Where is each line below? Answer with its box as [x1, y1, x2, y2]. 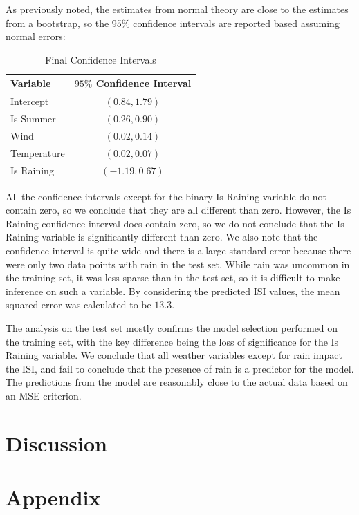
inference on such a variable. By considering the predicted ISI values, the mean [6, 283, 340, 298]
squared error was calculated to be [6, 297, 151, 312]
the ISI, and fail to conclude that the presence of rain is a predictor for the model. [6, 361, 354, 375]
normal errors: [6, 29, 66, 44]
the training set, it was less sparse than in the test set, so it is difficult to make [6, 270, 340, 285]
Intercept [10, 94, 49, 109]
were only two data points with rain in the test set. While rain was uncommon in [6, 256, 350, 271]
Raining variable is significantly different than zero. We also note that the [6, 230, 318, 244]
